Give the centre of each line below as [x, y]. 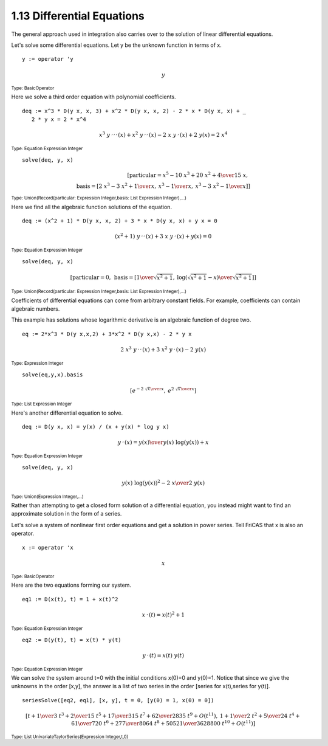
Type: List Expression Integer [42, 404]
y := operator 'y [48, 59]
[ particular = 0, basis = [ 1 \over [112, 278]
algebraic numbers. [36, 309]
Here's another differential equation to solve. [67, 413]
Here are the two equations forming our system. [71, 585]
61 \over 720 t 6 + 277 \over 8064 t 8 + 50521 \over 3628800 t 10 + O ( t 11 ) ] [163, 723]
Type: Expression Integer [37, 363]
